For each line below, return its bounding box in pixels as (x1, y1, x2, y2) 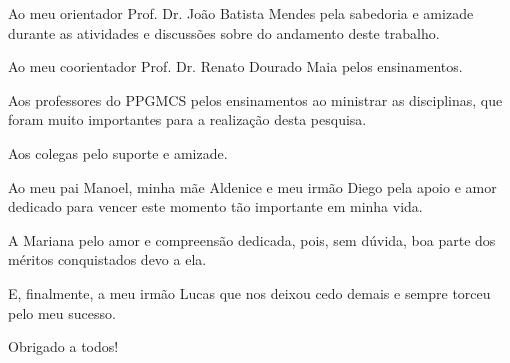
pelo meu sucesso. (8, 302, 116, 323)
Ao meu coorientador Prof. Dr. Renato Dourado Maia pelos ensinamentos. (8, 56, 463, 77)
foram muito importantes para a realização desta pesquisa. (8, 109, 367, 130)
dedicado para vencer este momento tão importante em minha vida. (8, 196, 423, 217)
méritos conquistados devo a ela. (8, 249, 207, 270)
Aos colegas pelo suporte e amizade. (8, 142, 228, 163)
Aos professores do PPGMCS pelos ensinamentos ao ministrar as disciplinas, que (8, 89, 503, 110)
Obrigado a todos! (8, 336, 119, 357)
